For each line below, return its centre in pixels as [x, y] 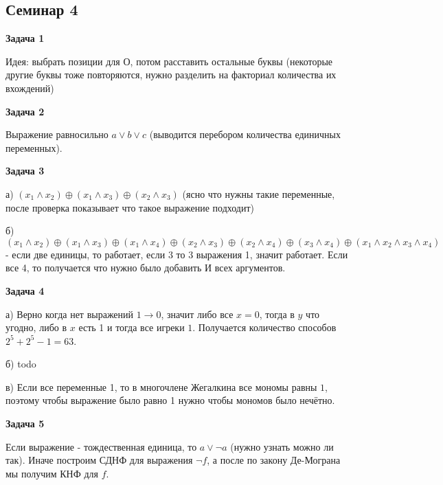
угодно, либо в [36, 327]
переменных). [34, 147]
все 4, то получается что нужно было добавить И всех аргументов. [146, 268]
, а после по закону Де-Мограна [274, 460]
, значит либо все [197, 314]
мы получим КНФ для [52, 473]
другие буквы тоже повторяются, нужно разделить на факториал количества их [171, 75]
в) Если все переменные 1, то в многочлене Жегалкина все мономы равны [161, 386]
